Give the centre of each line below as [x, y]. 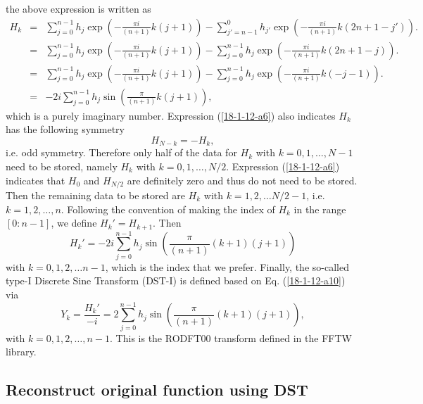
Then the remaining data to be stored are [95, 195]
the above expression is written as [78, 8]
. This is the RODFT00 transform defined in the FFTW [231, 337]
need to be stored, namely [62, 166]
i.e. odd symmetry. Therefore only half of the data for [121, 152]
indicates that [36, 180]
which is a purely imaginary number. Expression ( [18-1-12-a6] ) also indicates [171, 115]
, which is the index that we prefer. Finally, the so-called [227, 266]
